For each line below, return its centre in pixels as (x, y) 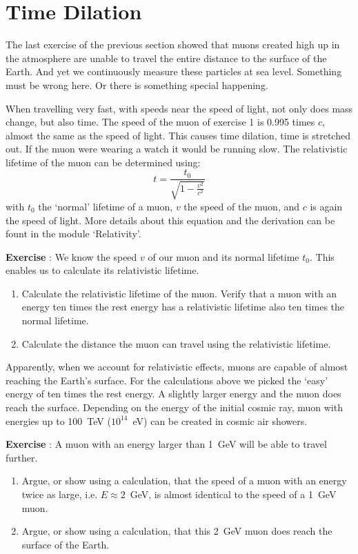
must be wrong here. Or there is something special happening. (137, 85)
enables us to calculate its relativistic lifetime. (102, 270)
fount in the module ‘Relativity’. (73, 234)
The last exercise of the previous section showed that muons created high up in (173, 44)
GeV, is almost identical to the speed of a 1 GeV (233, 494)
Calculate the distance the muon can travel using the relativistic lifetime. (176, 343)
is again (326, 206)
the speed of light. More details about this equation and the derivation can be (170, 220)
